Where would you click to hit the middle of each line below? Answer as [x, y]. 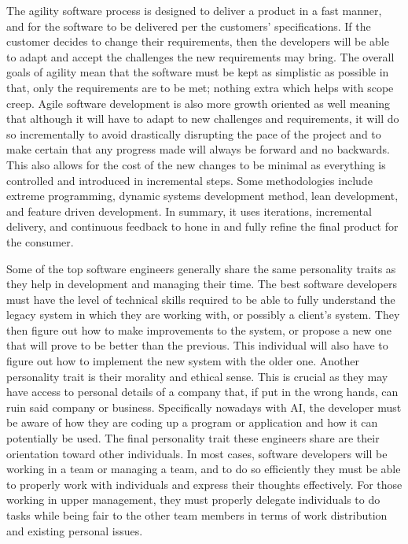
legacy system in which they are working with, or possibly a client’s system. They [203, 315]
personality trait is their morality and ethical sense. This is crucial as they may [197, 376]
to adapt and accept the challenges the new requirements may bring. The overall [200, 56]
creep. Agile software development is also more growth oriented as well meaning [198, 103]
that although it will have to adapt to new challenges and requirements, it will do [203, 118]
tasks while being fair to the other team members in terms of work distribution [197, 515]
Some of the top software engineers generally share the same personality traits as [201, 268]
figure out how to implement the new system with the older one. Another [183, 361]
